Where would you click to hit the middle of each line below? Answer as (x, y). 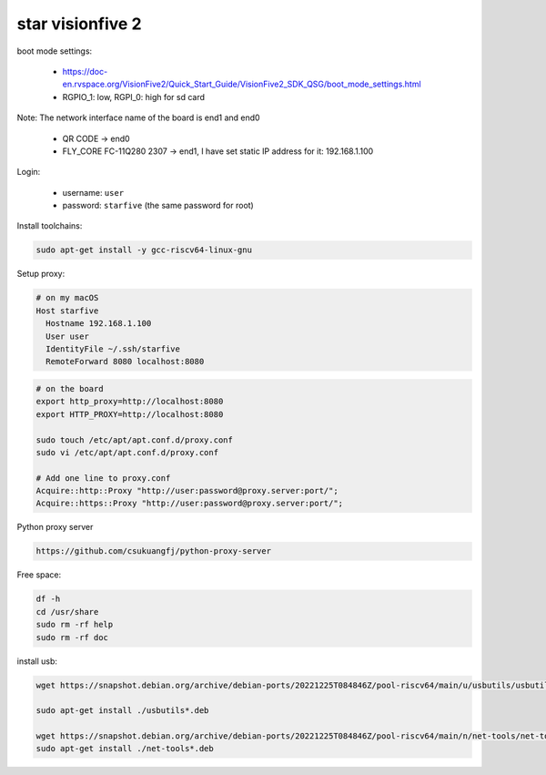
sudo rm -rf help (75, 625)
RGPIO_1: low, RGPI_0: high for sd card (133, 97)
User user (68, 336)
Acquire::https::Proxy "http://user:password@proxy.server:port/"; (190, 504)
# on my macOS (67, 298)
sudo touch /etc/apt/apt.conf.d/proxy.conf (135, 440)
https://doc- (85, 71)
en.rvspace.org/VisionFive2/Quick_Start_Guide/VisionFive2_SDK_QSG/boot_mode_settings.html (242, 84)
